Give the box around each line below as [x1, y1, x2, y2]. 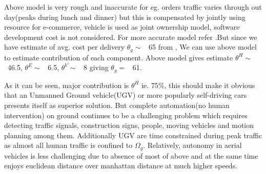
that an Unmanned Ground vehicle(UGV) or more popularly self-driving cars [4, 90, 247, 100]
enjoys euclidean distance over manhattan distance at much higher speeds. [4, 160, 238, 171]
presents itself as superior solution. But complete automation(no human [4, 100, 230, 111]
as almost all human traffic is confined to [4, 140, 133, 150]
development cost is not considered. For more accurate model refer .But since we [4, 31, 257, 42]
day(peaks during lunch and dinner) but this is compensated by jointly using [4, 11, 245, 22]
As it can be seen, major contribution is [4, 79, 129, 90]
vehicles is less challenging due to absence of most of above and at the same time [4, 150, 258, 161]
